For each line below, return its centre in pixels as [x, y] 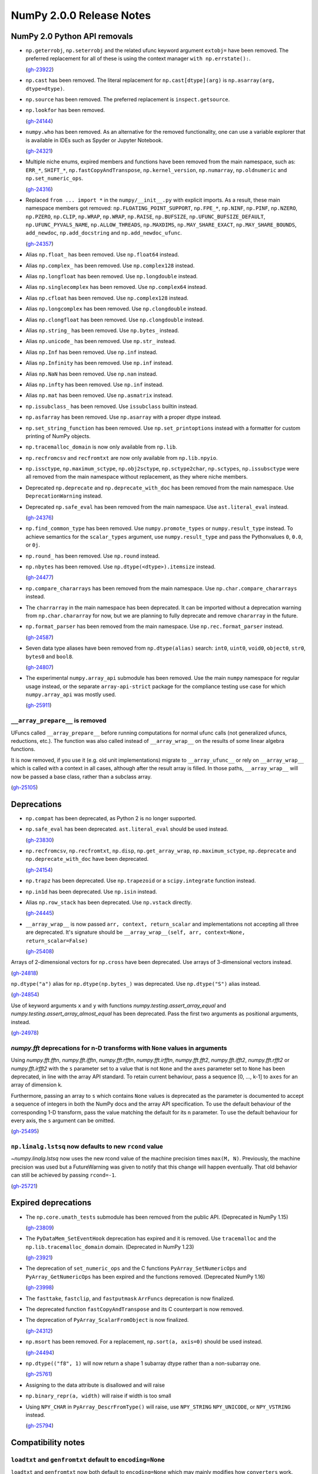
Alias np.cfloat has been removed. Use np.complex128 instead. [107, 298]
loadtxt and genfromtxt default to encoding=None [88, 1460]
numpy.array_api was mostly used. [71, 695]
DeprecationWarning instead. [64, 496]
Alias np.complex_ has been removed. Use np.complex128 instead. [110, 265]
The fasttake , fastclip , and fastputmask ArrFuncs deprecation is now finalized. [130, 1298]
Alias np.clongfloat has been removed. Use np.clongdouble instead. [115, 320]
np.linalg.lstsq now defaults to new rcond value [87, 1147]
